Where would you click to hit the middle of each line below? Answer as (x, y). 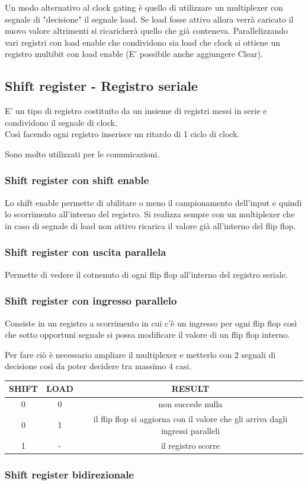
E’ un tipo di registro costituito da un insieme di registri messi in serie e (136, 111)
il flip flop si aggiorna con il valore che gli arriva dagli (190, 419)
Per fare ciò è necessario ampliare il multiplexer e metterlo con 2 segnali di (140, 354)
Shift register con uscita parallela (86, 252)
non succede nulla (190, 404)
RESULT (190, 389)
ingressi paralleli (190, 430)
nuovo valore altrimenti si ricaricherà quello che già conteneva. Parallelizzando (147, 31)
